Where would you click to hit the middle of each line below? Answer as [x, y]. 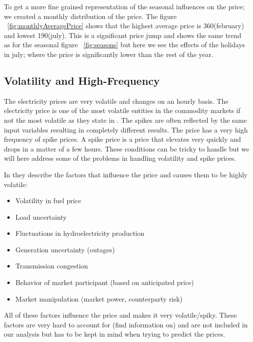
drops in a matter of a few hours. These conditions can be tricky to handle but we [127, 148]
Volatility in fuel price [48, 200]
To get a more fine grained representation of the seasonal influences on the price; [124, 6]
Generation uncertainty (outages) [65, 249]
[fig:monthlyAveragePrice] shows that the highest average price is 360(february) [126, 26]
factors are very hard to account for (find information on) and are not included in [126, 324]
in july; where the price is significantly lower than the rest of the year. [109, 54]
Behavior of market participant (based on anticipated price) [105, 282]
